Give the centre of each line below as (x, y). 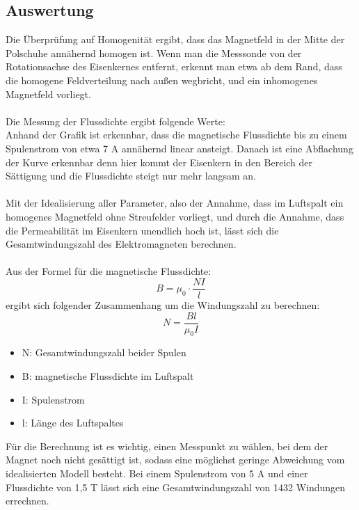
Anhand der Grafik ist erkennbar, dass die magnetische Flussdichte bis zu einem (176, 135)
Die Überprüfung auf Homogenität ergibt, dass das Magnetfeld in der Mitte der (175, 39)
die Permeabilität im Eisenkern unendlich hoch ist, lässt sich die (142, 230)
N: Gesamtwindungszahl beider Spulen (104, 352)
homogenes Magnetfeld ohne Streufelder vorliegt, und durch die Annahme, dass (175, 216)
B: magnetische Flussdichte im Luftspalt (108, 376)
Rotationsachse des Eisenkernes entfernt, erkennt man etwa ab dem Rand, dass (174, 66)
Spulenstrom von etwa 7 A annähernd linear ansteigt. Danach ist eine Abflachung (179, 148)
